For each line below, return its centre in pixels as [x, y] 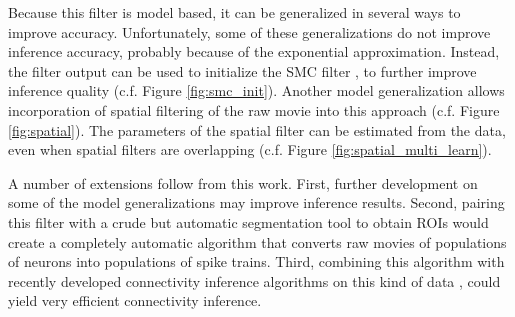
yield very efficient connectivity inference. [135, 300]
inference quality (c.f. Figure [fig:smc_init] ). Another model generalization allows [256, 90]
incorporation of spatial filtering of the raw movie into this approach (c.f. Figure [254, 109]
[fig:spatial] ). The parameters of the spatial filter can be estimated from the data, [257, 129]
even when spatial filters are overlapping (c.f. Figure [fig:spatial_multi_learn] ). [250, 149]
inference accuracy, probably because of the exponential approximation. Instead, [254, 51]
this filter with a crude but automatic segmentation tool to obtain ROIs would [248, 221]
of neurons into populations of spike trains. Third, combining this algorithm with [256, 261]
